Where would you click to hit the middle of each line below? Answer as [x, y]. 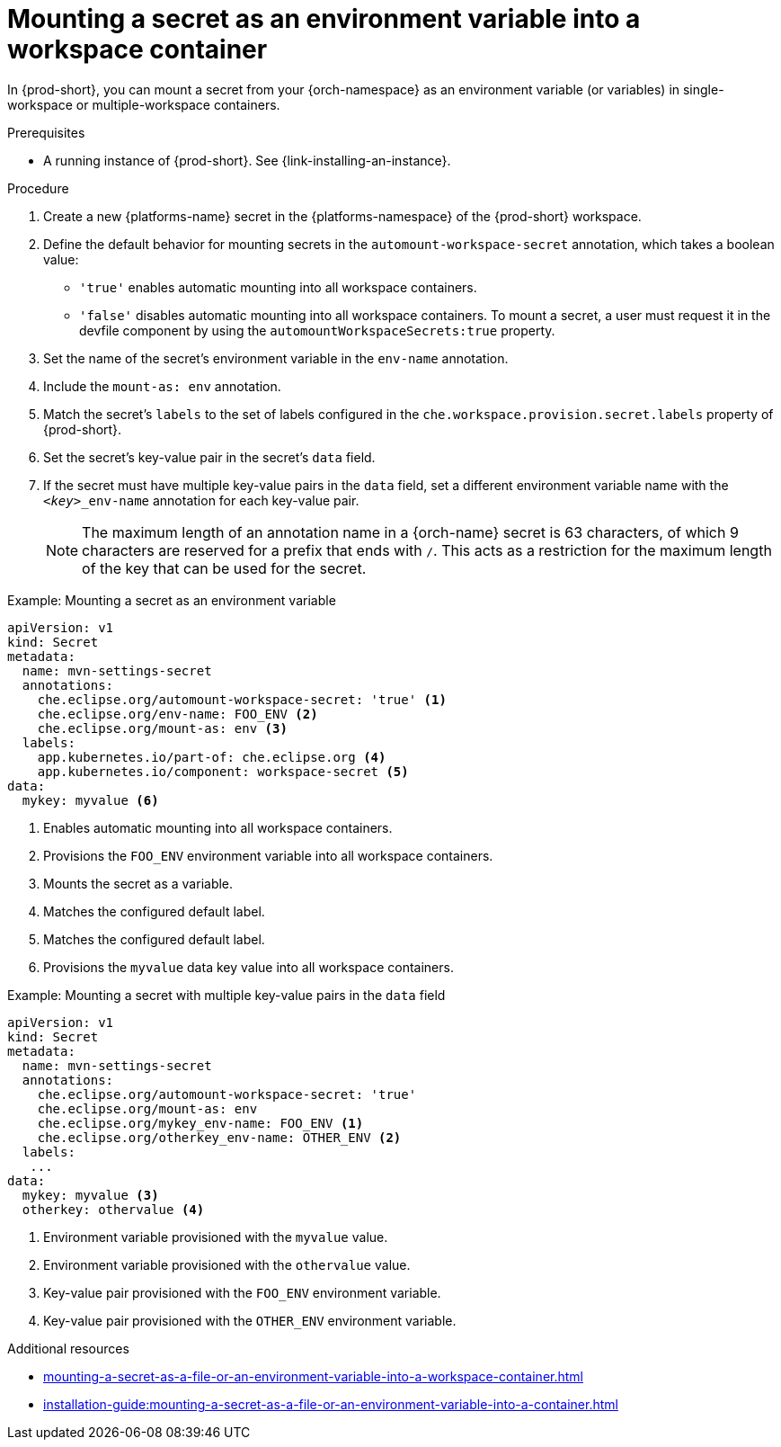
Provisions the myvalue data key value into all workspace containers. [248, 967]
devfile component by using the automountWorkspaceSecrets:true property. [317, 330]
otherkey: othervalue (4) [113, 1209]
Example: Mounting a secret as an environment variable [172, 600]
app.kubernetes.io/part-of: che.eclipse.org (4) [212, 757]
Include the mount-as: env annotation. [162, 386]
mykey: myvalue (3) [90, 1195]
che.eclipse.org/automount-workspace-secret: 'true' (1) [242, 699]
